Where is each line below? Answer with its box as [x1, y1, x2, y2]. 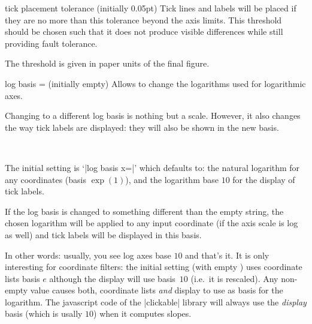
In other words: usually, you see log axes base [5, 248, 171, 261]
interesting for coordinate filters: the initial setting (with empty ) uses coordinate [5, 260, 302, 273]
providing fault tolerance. [5, 37, 98, 49]
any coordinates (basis [5, 173, 86, 185]
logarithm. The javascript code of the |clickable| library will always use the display [5, 295, 307, 308]
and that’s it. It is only [185, 248, 269, 261]
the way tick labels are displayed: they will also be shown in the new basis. [5, 121, 279, 133]
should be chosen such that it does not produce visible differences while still [5, 25, 283, 38]
